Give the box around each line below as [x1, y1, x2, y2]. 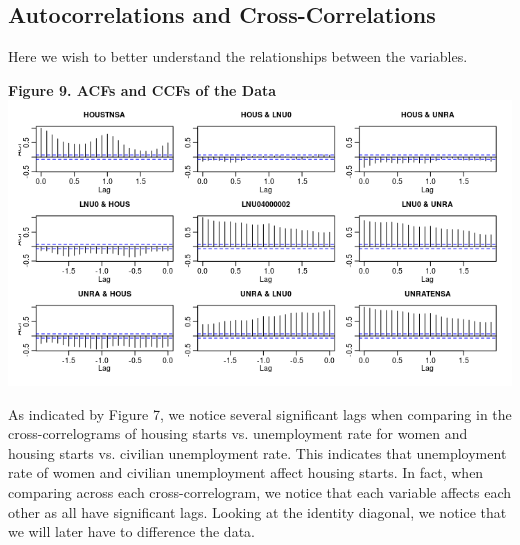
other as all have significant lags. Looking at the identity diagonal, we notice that [8, 501, 507, 522]
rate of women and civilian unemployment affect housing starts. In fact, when [8, 462, 484, 483]
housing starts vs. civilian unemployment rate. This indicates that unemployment [8, 442, 507, 463]
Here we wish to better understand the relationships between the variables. [8, 46, 468, 67]
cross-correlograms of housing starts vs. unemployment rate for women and [8, 423, 468, 444]
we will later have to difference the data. [8, 521, 255, 542]
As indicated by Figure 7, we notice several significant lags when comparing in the [8, 403, 512, 424]
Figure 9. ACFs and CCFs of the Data [8, 79, 277, 100]
